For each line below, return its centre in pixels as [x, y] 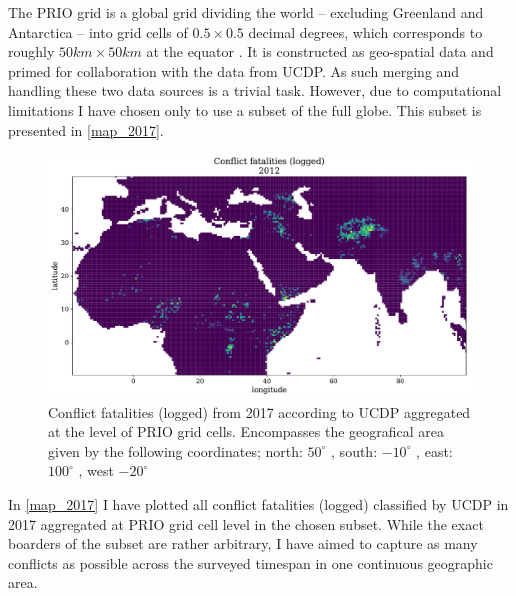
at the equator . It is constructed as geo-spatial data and [320, 51]
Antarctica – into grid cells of [98, 31]
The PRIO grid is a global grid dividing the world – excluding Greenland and [246, 12]
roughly [31, 51]
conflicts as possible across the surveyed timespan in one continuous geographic [250, 562]
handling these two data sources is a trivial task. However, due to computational [255, 90]
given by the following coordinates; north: [175, 450]
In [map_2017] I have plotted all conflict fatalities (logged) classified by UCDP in [258, 504]
